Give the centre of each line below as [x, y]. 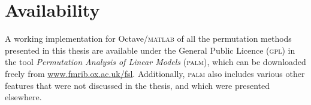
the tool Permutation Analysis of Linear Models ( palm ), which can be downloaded [155, 62]
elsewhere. [23, 97]
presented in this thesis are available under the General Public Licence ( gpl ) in [150, 50]
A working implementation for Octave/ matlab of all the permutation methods [148, 38]
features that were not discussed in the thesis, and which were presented [138, 85]
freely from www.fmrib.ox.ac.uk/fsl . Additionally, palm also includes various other [155, 73]
